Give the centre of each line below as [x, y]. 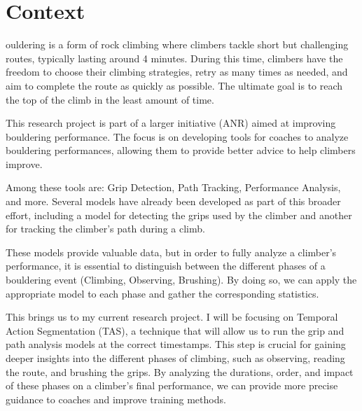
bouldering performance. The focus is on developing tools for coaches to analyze [177, 136]
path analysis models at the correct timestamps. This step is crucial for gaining [176, 344]
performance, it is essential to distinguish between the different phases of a [166, 266]
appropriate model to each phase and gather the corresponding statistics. [162, 293]
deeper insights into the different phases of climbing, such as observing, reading [175, 358]
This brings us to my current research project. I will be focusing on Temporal [172, 317]
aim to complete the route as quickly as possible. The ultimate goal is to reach [174, 85]
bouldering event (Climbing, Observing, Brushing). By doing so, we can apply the [181, 280]
